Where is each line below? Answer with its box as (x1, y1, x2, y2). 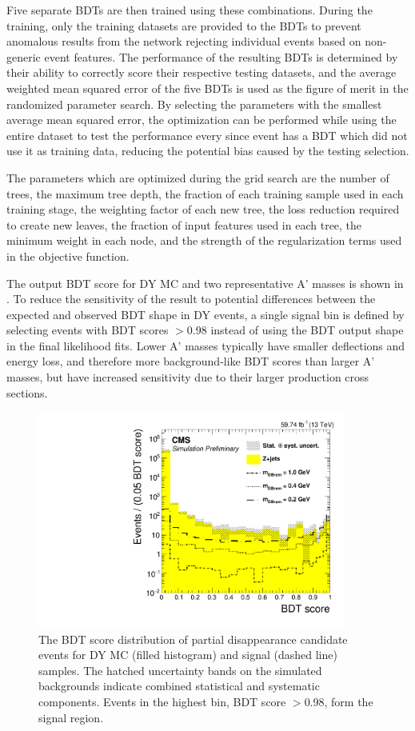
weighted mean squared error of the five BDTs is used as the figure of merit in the (6, 79, 409, 96)
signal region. (38, 709, 104, 725)
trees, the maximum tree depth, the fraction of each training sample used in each (6, 185, 404, 202)
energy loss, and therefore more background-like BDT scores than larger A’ (6, 353, 375, 369)
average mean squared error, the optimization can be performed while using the (6, 111, 397, 128)
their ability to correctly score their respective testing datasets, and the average (6, 64, 397, 81)
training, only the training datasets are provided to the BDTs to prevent (6, 17, 361, 34)
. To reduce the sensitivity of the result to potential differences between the (6, 290, 376, 307)
